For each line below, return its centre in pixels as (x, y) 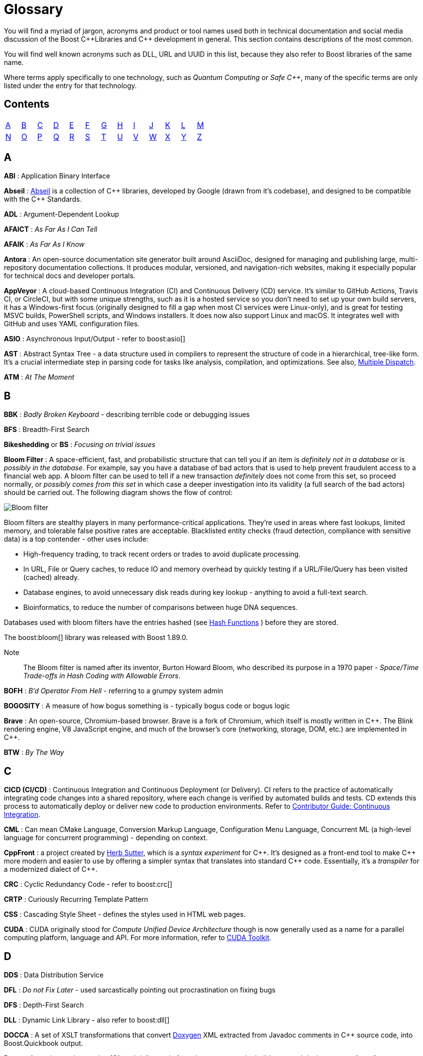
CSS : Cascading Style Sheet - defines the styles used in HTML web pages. (125, 914)
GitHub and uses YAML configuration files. (72, 324)
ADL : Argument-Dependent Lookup (62, 214)
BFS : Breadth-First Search (47, 430)
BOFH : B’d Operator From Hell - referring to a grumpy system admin (114, 691)
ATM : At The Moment (39, 377)
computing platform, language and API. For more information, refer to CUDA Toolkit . (138, 938)
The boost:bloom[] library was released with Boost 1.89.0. (96, 638)
